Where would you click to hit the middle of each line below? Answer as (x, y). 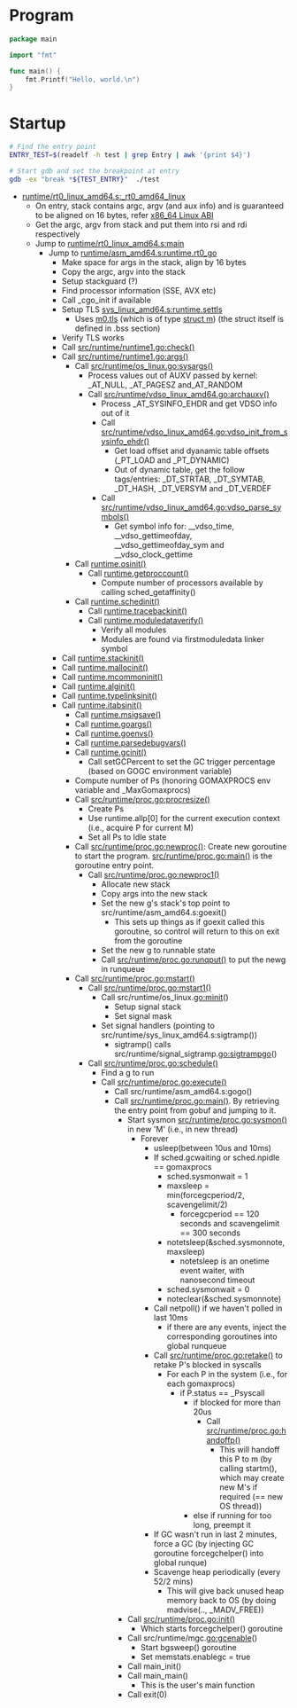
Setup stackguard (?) (100, 281)
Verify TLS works (93, 337)
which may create (252, 1477)
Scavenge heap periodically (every (217, 1571)
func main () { (35, 71)
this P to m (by (246, 1459)
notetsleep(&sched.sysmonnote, (226, 1242)
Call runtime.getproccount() (138, 573)
